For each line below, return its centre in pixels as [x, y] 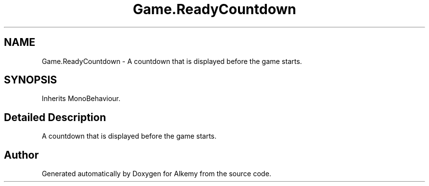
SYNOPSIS [31, 80]
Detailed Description [55, 117]
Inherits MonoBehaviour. [81, 99]
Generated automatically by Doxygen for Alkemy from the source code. [156, 174]
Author [21, 155]
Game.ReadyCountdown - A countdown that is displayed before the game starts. [172, 61]
